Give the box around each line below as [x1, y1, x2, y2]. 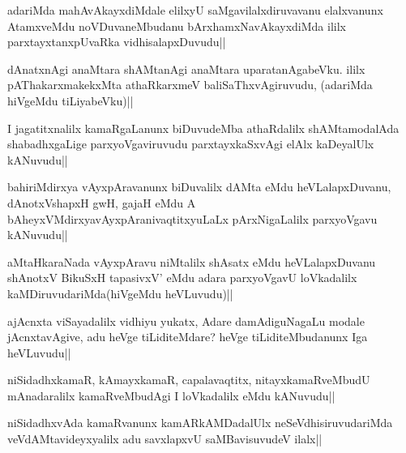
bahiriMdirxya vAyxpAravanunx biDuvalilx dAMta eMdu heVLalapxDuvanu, [7, 178, 391, 195]
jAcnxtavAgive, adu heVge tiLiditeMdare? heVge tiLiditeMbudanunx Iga [7, 328, 368, 345]
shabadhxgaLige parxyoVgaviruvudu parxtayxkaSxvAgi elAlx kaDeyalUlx [7, 135, 374, 152]
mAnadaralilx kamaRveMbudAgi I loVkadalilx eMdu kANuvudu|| [7, 387, 335, 404]
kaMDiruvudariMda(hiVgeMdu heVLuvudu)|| [7, 284, 233, 301]
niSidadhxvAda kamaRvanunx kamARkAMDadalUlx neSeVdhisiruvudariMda [7, 414, 393, 431]
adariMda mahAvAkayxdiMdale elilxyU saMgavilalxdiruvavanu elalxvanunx [7, 2, 383, 18]
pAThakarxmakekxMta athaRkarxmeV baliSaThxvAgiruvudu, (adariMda [7, 76, 373, 93]
